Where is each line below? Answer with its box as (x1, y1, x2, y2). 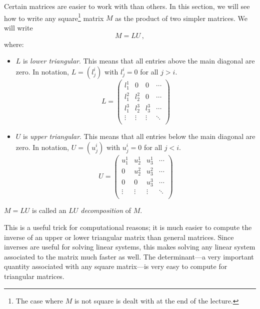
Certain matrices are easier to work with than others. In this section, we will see (4, 1, 250, 11)
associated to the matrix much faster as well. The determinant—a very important (4, 251, 254, 261)
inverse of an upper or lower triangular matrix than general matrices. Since (4, 231, 234, 242)
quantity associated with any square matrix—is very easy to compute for (4, 261, 227, 271)
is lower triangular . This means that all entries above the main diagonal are (23, 55, 255, 66)
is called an (32, 205, 66, 215)
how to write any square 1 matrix (4, 11, 104, 23)
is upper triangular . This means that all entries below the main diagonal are (23, 130, 255, 141)
